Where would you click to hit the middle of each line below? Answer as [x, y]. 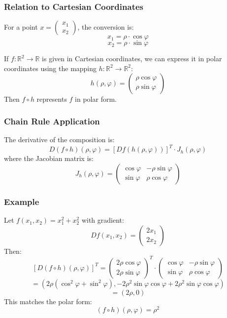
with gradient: [103, 220]
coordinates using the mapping [50, 68]
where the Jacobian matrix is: [49, 158]
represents [52, 99]
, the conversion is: [106, 27]
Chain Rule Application [52, 121]
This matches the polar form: [48, 301]
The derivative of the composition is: [59, 139]
